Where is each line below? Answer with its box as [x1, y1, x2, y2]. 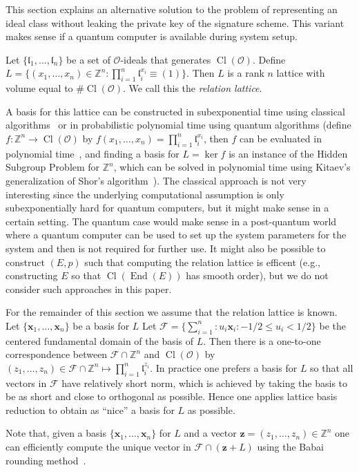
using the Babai [257, 440, 324, 454]
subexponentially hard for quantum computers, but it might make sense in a [6, 200, 329, 215]
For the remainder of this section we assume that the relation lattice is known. [6, 305, 338, 319]
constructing [6, 268, 58, 283]
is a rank [227, 66, 264, 80]
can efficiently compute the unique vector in [6, 440, 191, 454]
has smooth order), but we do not [186, 268, 329, 283]
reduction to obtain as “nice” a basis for [6, 402, 175, 417]
